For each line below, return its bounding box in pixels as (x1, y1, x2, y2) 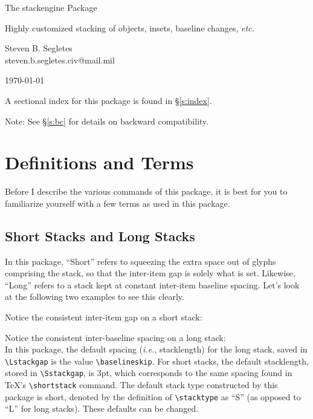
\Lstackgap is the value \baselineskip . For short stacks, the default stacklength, (5, 354, 309, 367)
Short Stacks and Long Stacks (5, 226, 195, 245)
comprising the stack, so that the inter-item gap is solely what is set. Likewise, (5, 267, 295, 279)
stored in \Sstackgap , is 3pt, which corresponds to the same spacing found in (5, 366, 292, 379)
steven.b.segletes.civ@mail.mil (5, 53, 115, 66)
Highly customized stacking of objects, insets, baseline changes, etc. (5, 21, 254, 34)
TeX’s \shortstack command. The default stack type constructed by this (5, 378, 278, 391)
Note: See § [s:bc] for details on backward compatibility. (5, 114, 209, 127)
